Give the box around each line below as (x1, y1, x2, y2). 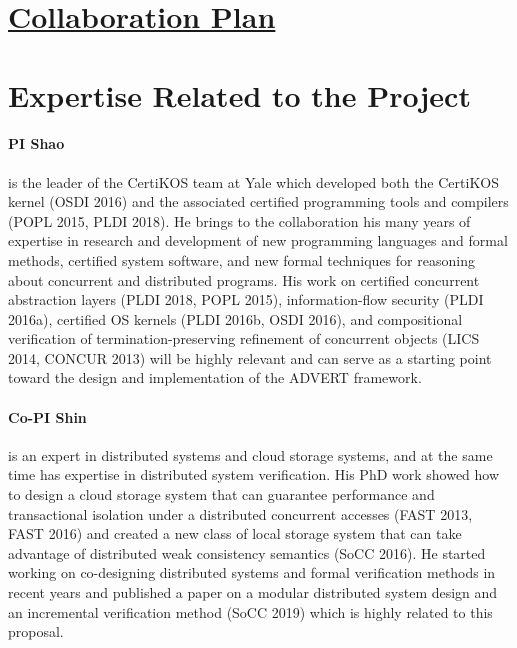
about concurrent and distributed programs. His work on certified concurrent (8, 269, 480, 290)
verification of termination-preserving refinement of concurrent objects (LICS (8, 328, 480, 349)
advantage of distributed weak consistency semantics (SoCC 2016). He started (8, 542, 486, 563)
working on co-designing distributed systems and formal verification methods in (8, 562, 496, 583)
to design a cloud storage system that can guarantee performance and (8, 484, 435, 505)
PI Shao (8, 133, 65, 154)
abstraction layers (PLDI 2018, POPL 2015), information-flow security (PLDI (8, 289, 484, 310)
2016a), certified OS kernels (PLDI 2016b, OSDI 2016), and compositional (8, 308, 463, 329)
